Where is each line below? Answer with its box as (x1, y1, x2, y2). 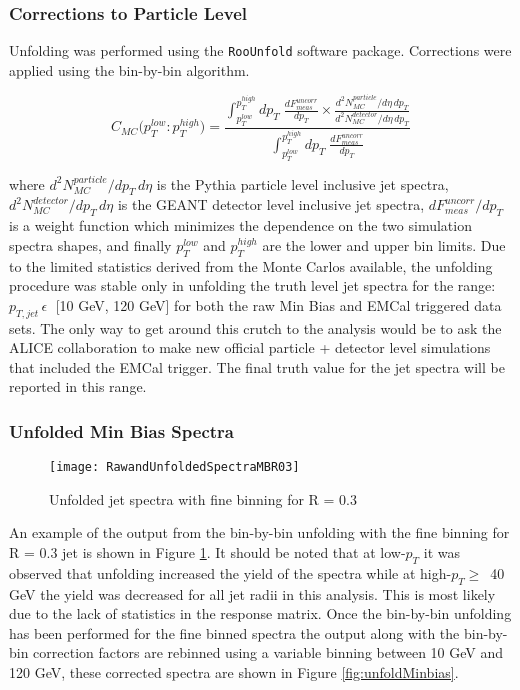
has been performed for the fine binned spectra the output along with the (9, 622, 460, 643)
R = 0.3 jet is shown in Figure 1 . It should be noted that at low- (9, 542, 406, 563)
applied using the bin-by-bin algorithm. (9, 59, 250, 80)
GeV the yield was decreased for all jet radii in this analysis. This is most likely (9, 583, 496, 604)
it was (423, 542, 461, 563)
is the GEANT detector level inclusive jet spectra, (117, 194, 425, 215)
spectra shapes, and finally (9, 234, 172, 255)
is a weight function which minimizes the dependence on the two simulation (9, 215, 472, 236)
